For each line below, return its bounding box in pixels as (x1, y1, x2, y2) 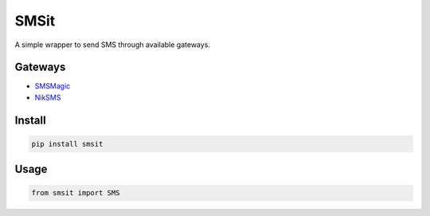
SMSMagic (34, 81, 71, 91)
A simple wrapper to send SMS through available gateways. (14, 40, 211, 49)
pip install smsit (31, 139, 104, 148)
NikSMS (34, 92, 61, 102)
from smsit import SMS (31, 188, 120, 198)
